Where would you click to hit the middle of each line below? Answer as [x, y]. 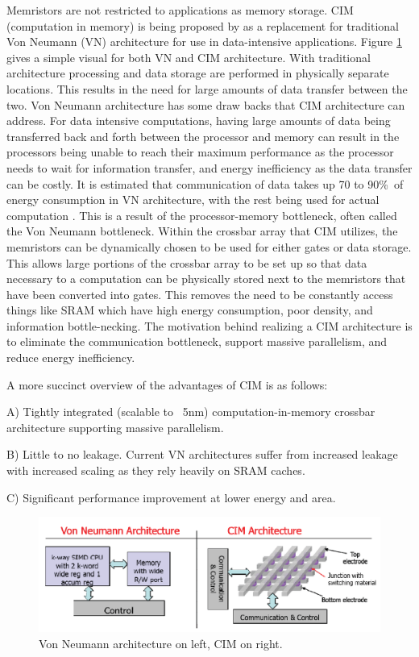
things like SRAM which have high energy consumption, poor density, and [190, 310]
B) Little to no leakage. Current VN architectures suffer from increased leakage [202, 454]
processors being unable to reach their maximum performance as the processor [200, 152]
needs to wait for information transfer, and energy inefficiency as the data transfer [209, 167]
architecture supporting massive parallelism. [115, 427]
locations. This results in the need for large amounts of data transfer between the [207, 88]
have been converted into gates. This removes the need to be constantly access [200, 294]
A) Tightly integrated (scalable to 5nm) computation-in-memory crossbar [191, 412]
